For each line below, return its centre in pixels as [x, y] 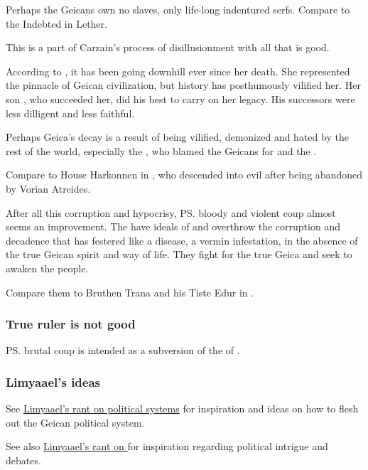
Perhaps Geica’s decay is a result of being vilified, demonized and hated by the [177, 137]
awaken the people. [47, 268]
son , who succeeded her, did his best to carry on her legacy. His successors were [180, 98]
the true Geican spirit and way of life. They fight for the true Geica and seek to [179, 254]
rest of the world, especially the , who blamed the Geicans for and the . [161, 150]
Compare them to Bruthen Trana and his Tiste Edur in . [130, 292]
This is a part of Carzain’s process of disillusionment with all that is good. [168, 47]
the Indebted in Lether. [56, 23]
